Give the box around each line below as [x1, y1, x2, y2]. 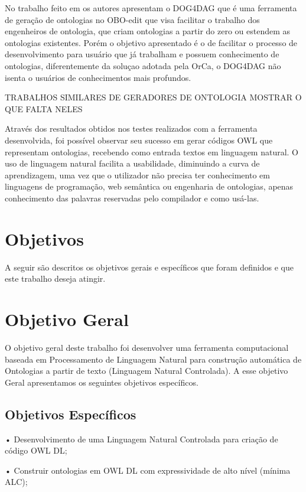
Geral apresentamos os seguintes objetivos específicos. [5, 376, 198, 388]
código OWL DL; [5, 444, 67, 457]
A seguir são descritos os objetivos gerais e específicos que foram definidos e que [5, 260, 294, 273]
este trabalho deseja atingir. [5, 272, 106, 285]
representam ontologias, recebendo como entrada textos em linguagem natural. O [5, 145, 299, 158]
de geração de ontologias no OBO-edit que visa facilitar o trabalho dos [5, 13, 260, 25]
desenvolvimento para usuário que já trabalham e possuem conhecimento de [5, 48, 279, 60]
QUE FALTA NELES [5, 102, 83, 115]
